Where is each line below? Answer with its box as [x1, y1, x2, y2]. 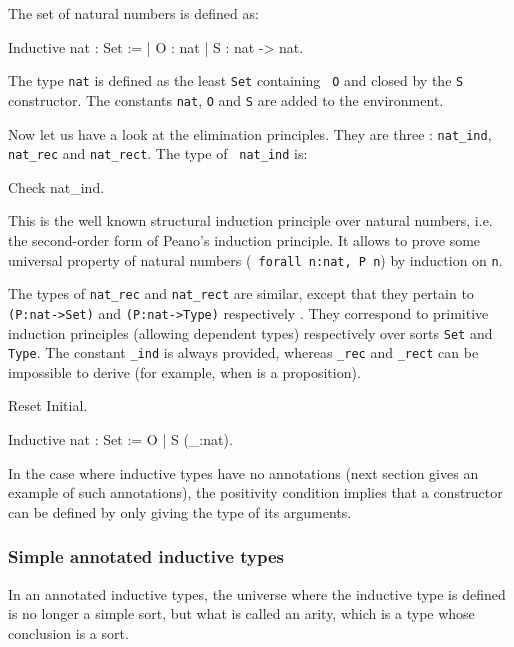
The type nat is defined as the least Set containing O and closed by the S [8, 70, 464, 91]
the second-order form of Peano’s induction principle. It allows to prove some [8, 230, 481, 250]
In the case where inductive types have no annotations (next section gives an [8, 462, 479, 483]
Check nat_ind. [8, 176, 105, 197]
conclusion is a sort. [8, 622, 129, 643]
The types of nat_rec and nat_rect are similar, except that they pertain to [8, 283, 474, 304]
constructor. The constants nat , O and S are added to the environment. [8, 89, 444, 110]
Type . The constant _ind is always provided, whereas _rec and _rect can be [8, 342, 479, 363]
